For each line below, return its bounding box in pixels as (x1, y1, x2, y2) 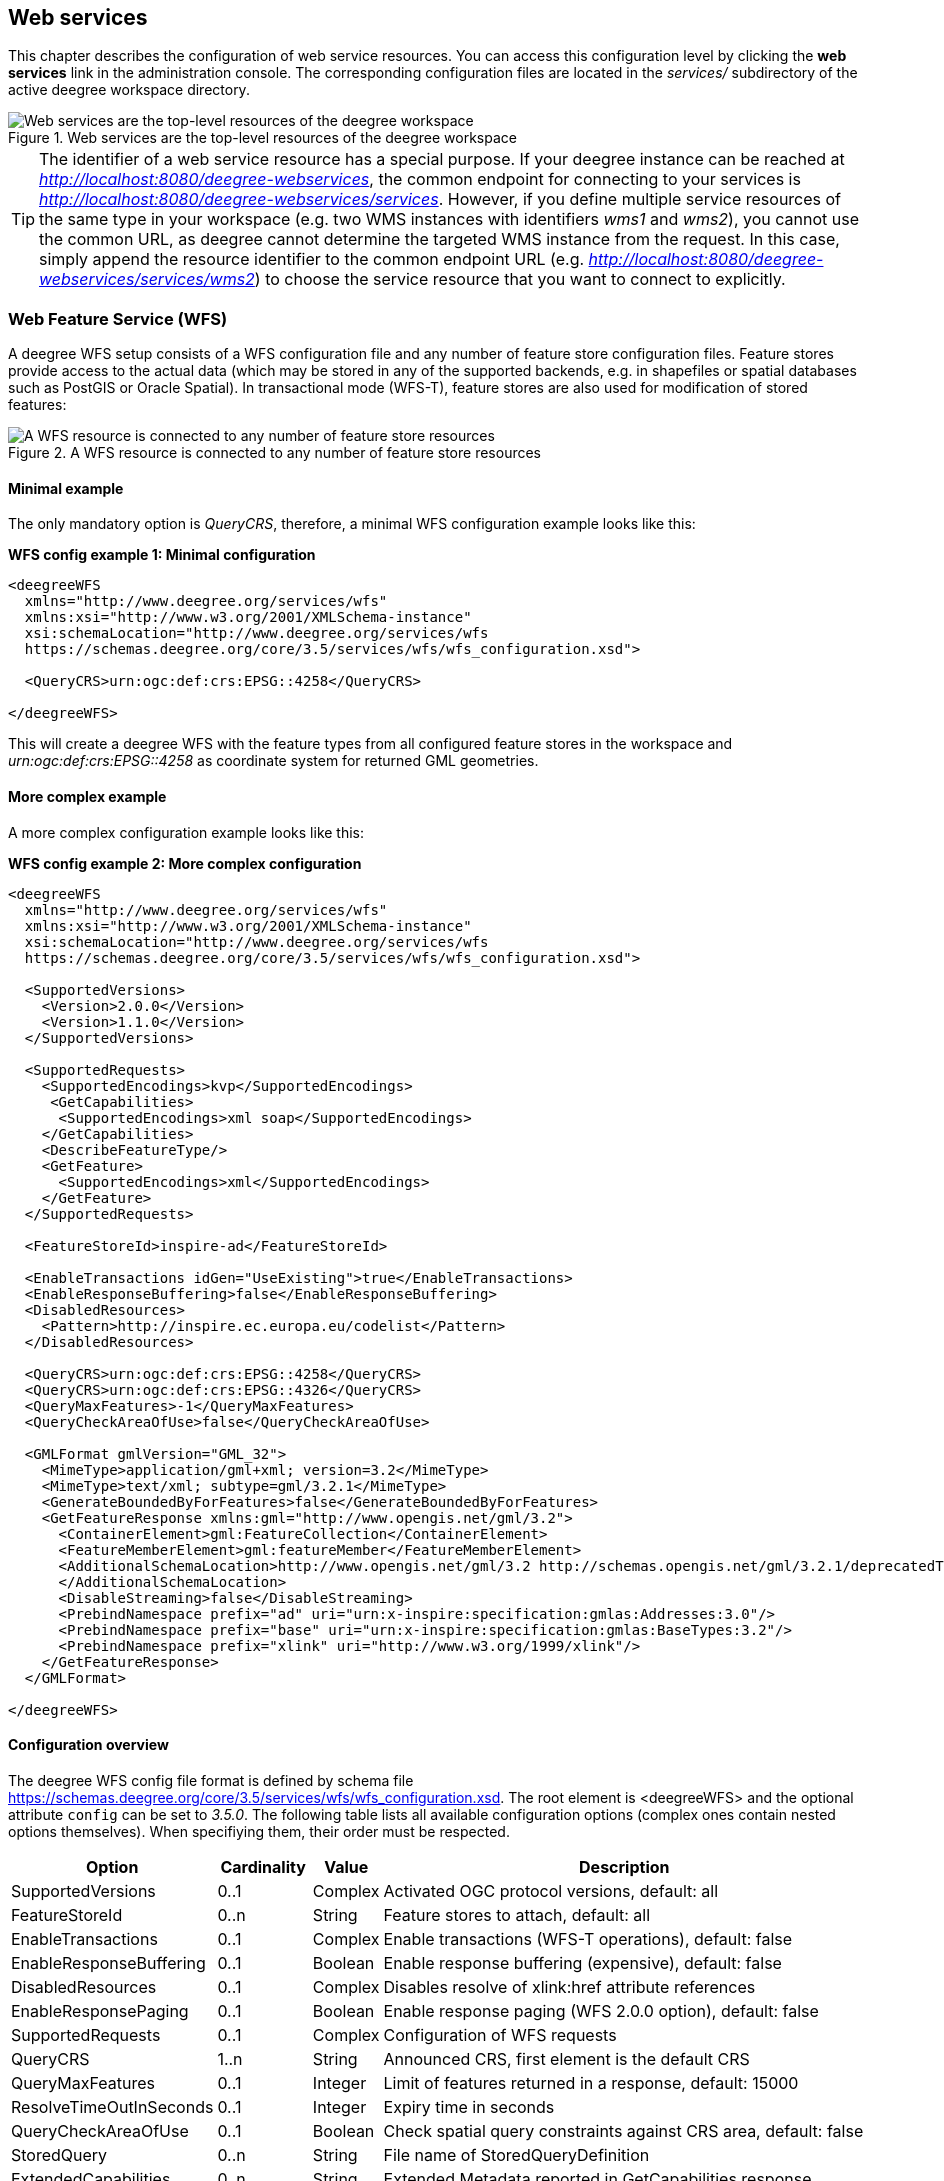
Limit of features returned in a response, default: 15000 (383, 2072, 799, 2093)
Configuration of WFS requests (383, 2024, 617, 2045)
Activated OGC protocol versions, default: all (383, 1880, 719, 1901)
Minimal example (8, 479, 124, 497)
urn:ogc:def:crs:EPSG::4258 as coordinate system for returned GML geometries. (8, 752, 539, 770)
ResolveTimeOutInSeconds (11, 2096, 214, 2117)
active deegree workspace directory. (8, 81, 250, 99)
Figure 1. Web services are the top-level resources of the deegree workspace (8, 129, 517, 147)
